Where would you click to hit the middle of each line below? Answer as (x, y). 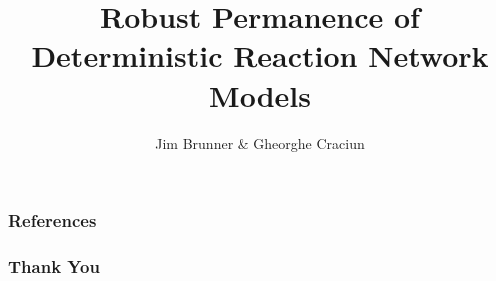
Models (260, 94)
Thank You (54, 265)
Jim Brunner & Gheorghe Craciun (260, 142)
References (52, 220)
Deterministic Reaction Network (260, 55)
